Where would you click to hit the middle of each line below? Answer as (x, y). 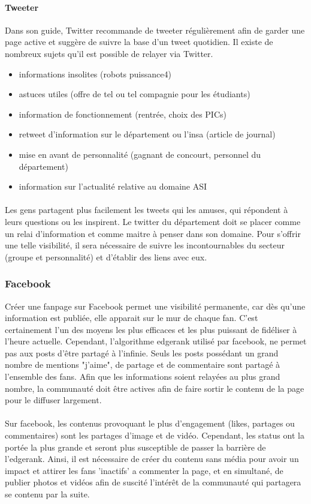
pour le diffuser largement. (53, 400)
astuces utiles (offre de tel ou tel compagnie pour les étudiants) (135, 94)
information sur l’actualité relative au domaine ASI (113, 186)
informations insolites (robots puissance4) (95, 73)
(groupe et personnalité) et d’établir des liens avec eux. (106, 256)
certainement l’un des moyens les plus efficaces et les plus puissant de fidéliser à (151, 329)
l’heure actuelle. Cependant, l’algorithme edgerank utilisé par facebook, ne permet (156, 341)
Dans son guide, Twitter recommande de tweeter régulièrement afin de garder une (155, 30)
